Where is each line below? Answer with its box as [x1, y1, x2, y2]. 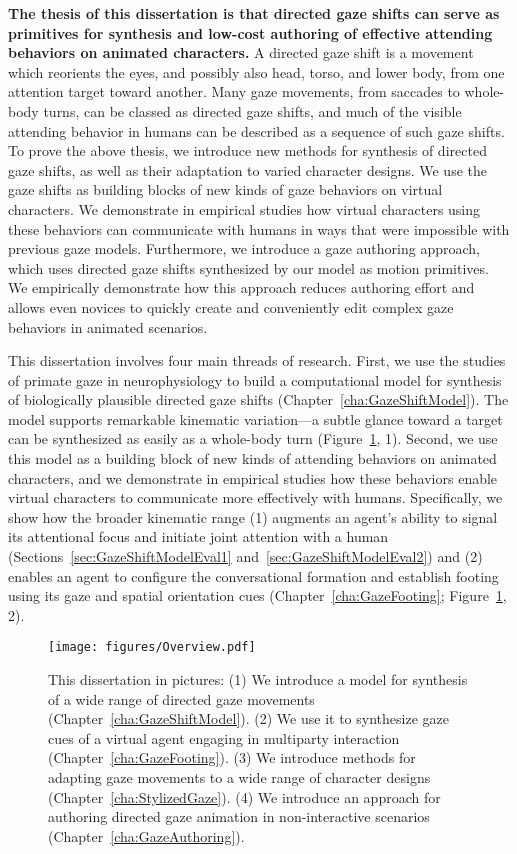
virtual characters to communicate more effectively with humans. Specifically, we [8, 487, 503, 508]
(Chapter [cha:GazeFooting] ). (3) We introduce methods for [48, 747, 416, 768]
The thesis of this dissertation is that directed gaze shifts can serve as [8, 3, 500, 23]
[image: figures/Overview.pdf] [48, 640, 256, 655]
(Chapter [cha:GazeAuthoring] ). [48, 825, 245, 846]
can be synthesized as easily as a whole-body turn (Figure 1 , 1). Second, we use [8, 428, 498, 449]
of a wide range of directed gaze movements [48, 688, 315, 709]
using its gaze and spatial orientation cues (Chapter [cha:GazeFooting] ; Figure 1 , [8, 585, 507, 606]
